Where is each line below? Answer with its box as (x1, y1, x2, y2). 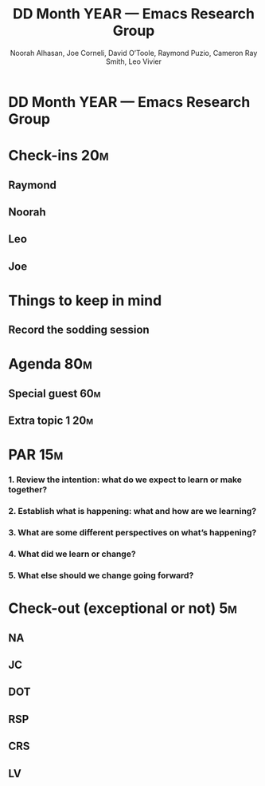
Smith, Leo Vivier (106, 57, 162, 66)
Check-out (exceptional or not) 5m (8, 599, 237, 618)
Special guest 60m (8, 386, 101, 400)
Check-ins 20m (8, 147, 109, 164)
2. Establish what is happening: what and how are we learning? (8, 506, 257, 517)
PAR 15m (8, 446, 64, 464)
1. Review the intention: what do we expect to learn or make (8, 474, 243, 485)
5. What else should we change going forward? (8, 570, 194, 581)
